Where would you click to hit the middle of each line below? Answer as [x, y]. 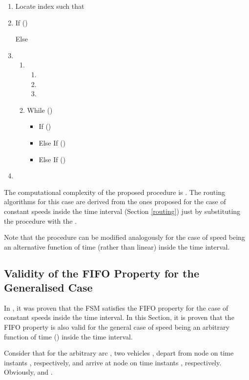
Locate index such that [50, 6]
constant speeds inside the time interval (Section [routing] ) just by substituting [122, 211]
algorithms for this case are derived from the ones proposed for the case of [115, 201]
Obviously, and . [28, 372]
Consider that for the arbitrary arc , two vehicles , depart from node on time [119, 353]
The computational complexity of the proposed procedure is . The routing [114, 192]
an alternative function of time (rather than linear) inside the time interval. [117, 246]
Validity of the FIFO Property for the [102, 273]
